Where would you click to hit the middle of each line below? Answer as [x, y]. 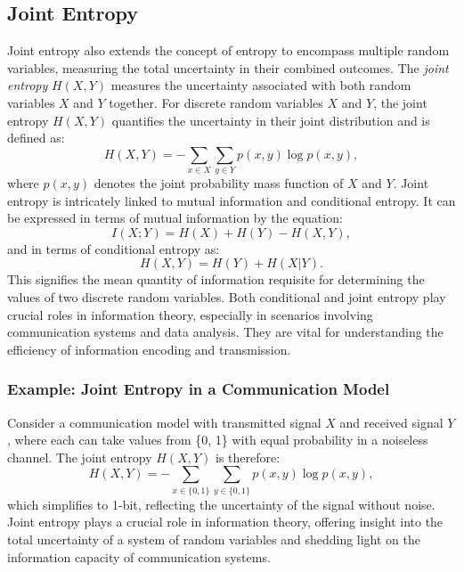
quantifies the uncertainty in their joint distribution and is [271, 120]
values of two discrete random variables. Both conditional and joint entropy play [227, 297]
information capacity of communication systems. [139, 556]
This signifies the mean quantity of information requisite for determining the [216, 279]
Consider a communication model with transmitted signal [164, 422]
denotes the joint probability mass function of [219, 183]
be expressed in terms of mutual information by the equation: [175, 218]
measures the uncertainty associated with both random [261, 85]
